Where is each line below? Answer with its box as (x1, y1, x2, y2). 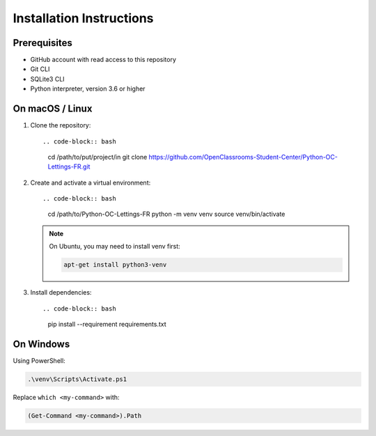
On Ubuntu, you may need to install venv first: (49, 242, 180, 251)
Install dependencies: (30, 288, 92, 297)
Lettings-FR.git (47, 162, 91, 171)
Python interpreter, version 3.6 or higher (30, 84, 146, 93)
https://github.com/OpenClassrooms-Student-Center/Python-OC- (148, 153, 338, 161)
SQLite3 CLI (30, 75, 65, 83)
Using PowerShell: (13, 356, 65, 365)
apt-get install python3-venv (63, 261, 167, 269)
